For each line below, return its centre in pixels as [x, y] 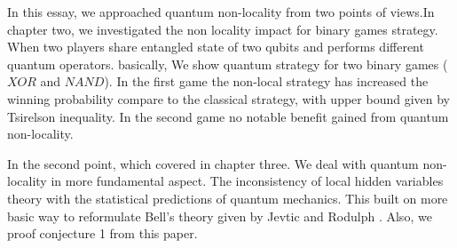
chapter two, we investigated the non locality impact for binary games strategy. [223, 29]
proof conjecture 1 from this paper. [102, 233]
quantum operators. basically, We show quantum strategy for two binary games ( [228, 64]
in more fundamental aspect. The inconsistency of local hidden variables [247, 181]
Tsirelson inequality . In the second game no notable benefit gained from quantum [228, 116]
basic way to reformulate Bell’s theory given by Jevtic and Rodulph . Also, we [220, 216]
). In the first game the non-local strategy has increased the [266, 81]
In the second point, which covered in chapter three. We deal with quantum [213, 163]
